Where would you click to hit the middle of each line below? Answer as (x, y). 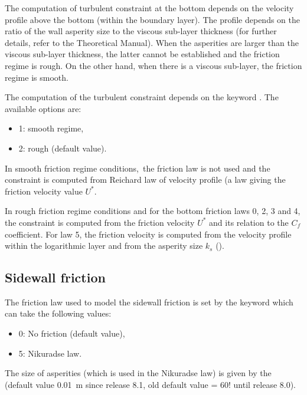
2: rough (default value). (63, 148)
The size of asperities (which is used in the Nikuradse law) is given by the (138, 373)
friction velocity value (44, 191)
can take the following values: (58, 313)
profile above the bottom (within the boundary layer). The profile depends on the (153, 19)
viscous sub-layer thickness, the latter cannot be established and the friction (142, 54)
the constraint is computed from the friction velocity (100, 222)
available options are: (43, 108)
